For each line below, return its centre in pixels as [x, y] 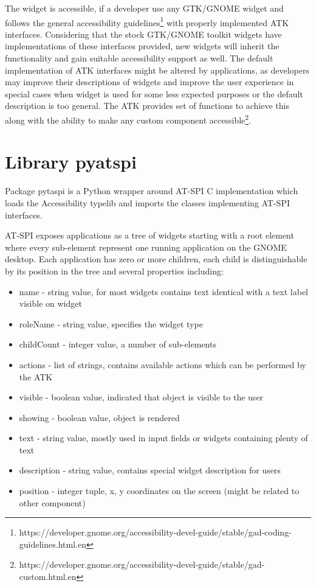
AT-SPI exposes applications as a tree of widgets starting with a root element [149, 235]
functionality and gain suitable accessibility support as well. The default [139, 58]
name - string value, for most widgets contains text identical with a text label [163, 291]
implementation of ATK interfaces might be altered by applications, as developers [157, 70]
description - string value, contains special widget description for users [150, 470]
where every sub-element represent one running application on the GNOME [146, 247]
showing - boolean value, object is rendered [99, 417]
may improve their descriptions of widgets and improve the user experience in [149, 82]
